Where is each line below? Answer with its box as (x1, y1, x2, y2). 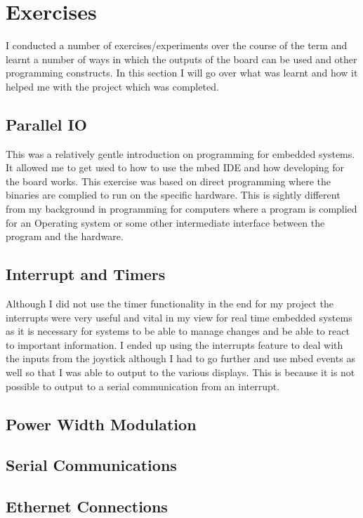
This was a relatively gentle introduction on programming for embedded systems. (6, 146, 355, 161)
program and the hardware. (6, 229, 124, 244)
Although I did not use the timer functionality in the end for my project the (6, 296, 334, 311)
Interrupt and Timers (6, 263, 166, 285)
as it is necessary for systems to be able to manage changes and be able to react (6, 324, 350, 338)
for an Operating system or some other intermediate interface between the (6, 215, 325, 230)
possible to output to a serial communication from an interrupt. (6, 378, 280, 393)
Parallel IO (6, 113, 87, 135)
